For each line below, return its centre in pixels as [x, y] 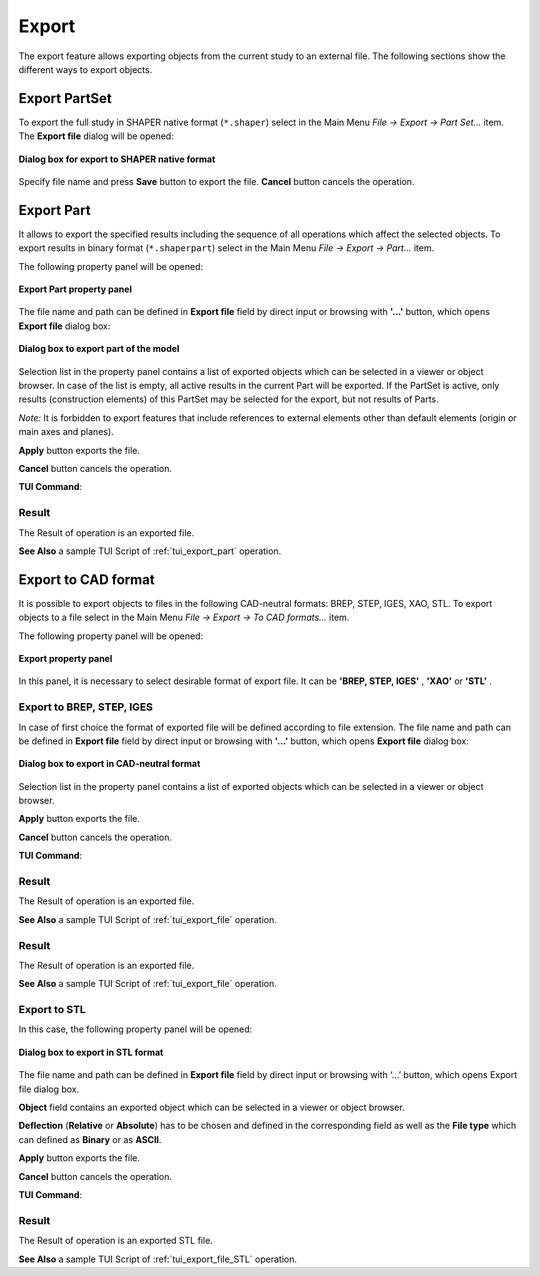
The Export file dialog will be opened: [96, 136]
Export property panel [65, 658]
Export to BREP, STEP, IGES [86, 707]
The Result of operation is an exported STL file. [116, 1241]
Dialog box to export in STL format [91, 1052]
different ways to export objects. [85, 69]
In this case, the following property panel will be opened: [135, 1029]
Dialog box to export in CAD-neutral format [109, 764]
